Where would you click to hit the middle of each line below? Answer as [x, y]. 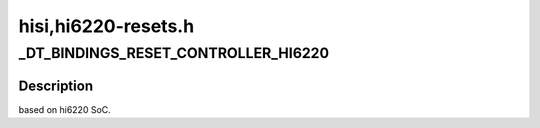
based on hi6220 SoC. [65, 109]
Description [56, 85]
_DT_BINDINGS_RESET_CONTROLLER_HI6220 [174, 53]
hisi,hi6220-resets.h [106, 26]
